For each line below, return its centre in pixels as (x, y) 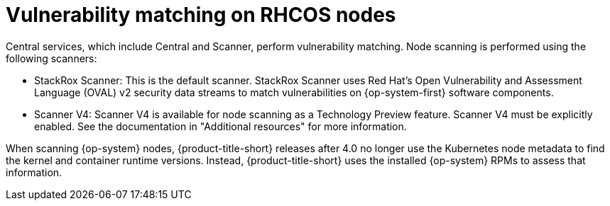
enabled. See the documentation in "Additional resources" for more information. (220, 126)
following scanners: (51, 58)
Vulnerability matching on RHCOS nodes (201, 15)
